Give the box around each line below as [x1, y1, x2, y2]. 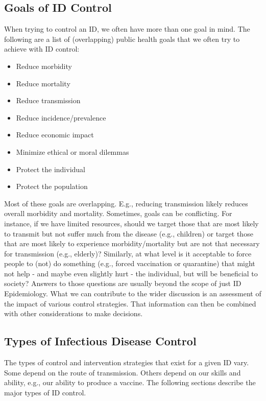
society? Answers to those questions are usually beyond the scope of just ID [4, 278, 241, 289]
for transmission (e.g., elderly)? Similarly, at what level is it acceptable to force [4, 248, 252, 258]
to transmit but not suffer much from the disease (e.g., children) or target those [4, 228, 253, 239]
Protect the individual [16, 163, 86, 174]
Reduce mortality [16, 78, 70, 88]
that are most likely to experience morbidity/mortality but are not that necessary [4, 238, 260, 249]
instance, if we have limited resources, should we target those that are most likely [4, 218, 259, 228]
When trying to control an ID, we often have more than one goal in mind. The [4, 23, 250, 34]
